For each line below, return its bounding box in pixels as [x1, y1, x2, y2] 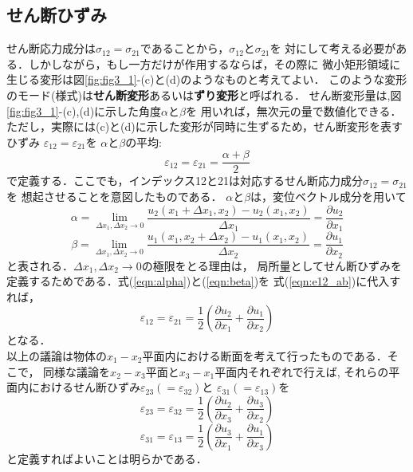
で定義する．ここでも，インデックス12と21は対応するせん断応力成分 [6, 172, 364, 189]
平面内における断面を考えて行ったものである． [142, 348, 387, 364]
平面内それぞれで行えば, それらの [214, 363, 389, 380]
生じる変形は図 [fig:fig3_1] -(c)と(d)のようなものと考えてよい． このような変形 [6, 71, 407, 88]
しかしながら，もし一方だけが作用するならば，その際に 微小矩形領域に [28, 55, 401, 72]
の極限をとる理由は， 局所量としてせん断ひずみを [141, 257, 402, 273]
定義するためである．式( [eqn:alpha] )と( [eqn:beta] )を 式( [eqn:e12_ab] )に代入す [6, 273, 401, 289]
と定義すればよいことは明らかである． [6, 450, 207, 466]
